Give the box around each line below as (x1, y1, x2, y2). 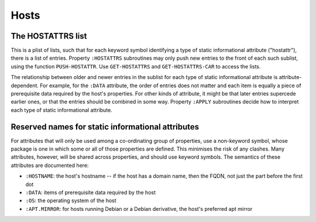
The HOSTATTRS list (11, 31, 87, 41)
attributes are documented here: (11, 162, 89, 169)
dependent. (11, 82, 39, 89)
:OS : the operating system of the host (25, 197, 116, 204)
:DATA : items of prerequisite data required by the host (25, 189, 156, 196)
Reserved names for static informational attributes (11, 122, 200, 132)
